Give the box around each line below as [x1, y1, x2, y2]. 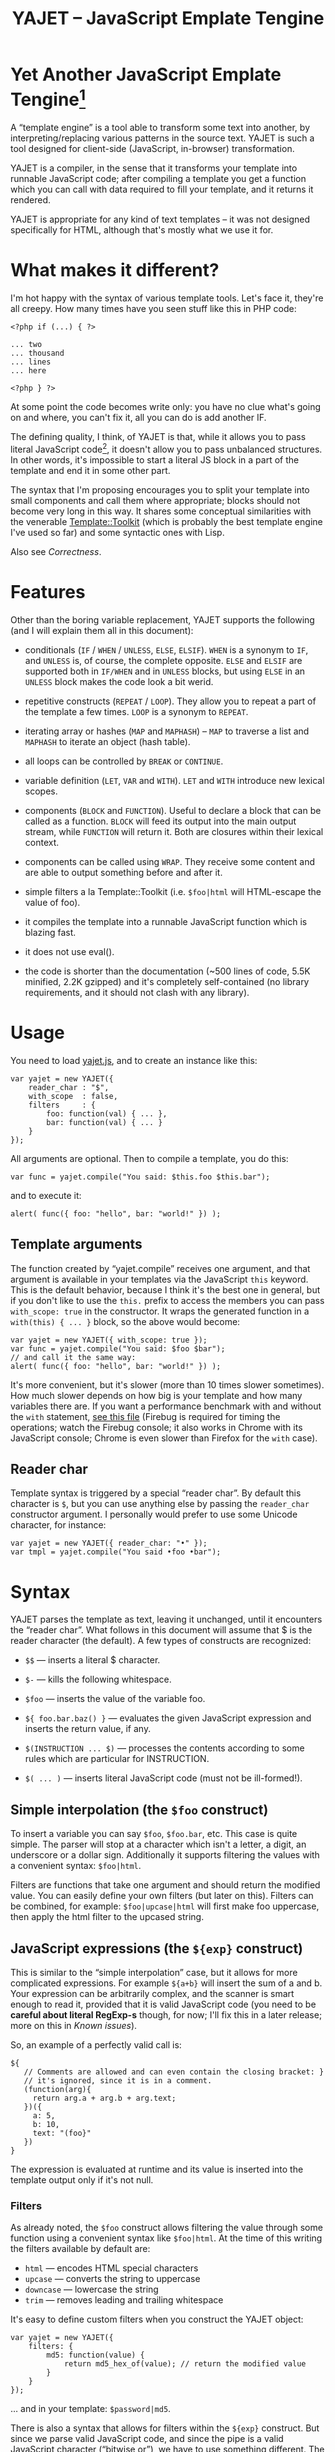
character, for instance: [10, 1519, 107, 1531]
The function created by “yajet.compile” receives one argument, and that [10, 1262, 311, 1274]
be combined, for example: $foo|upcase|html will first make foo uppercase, [10, 1900, 320, 1912]
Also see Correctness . [10, 545, 102, 557]
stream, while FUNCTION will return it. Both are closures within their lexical [24, 825, 324, 837]
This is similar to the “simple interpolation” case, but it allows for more [10, 1966, 298, 1978]
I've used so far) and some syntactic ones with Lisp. [10, 526, 225, 538]
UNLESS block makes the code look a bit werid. [24, 675, 214, 687]
